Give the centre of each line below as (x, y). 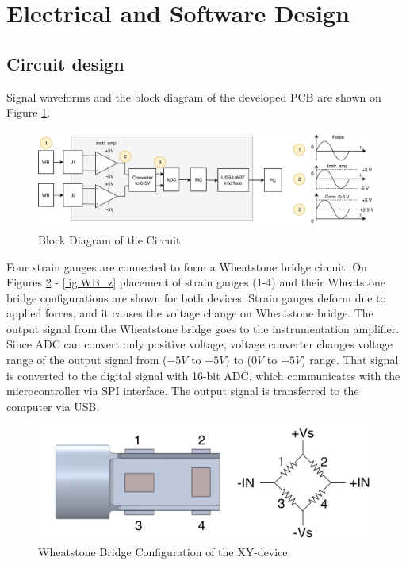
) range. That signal (350, 360)
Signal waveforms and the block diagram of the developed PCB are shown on (194, 96)
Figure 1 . (29, 112)
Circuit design (65, 63)
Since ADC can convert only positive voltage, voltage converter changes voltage (199, 344)
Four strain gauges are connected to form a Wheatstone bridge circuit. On (187, 266)
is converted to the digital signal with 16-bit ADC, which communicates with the (203, 375)
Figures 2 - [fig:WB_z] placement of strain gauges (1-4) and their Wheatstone (196, 282)
